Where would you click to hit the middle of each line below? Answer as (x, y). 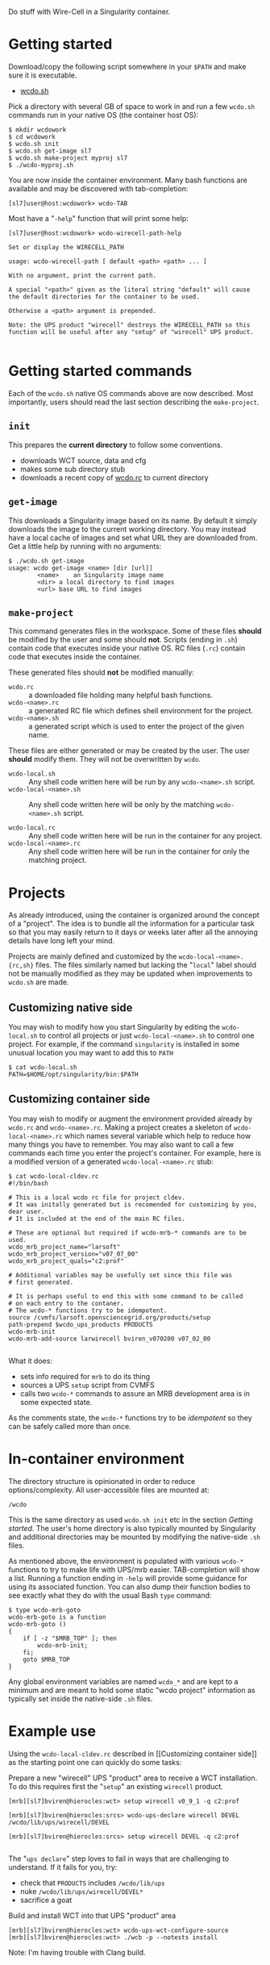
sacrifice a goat (46, 1900)
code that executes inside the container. (75, 657)
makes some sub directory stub (73, 469)
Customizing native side (71, 1008)
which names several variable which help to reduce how (158, 1135)
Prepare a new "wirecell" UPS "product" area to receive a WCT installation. (133, 1778)
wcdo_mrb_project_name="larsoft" (64, 1247)
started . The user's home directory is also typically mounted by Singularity (132, 1528)
